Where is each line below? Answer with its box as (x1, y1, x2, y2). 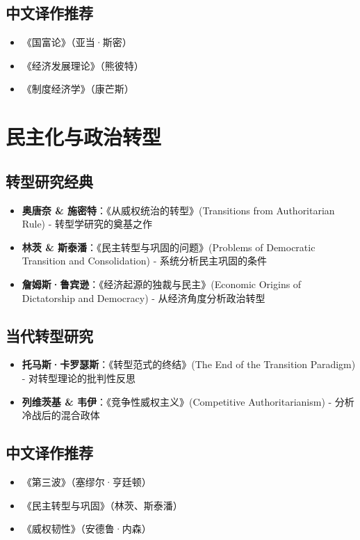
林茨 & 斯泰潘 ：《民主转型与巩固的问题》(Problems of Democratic (22, 239, 316, 254)
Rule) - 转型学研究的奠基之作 (22, 216, 153, 231)
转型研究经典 (6, 170, 93, 191)
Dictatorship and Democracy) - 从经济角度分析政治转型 (22, 290, 265, 305)
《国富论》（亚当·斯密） (22, 35, 132, 49)
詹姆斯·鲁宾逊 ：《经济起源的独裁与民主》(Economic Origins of (22, 276, 302, 291)
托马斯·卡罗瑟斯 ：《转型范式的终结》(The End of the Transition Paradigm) (22, 357, 356, 372)
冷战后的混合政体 (22, 408, 100, 422)
